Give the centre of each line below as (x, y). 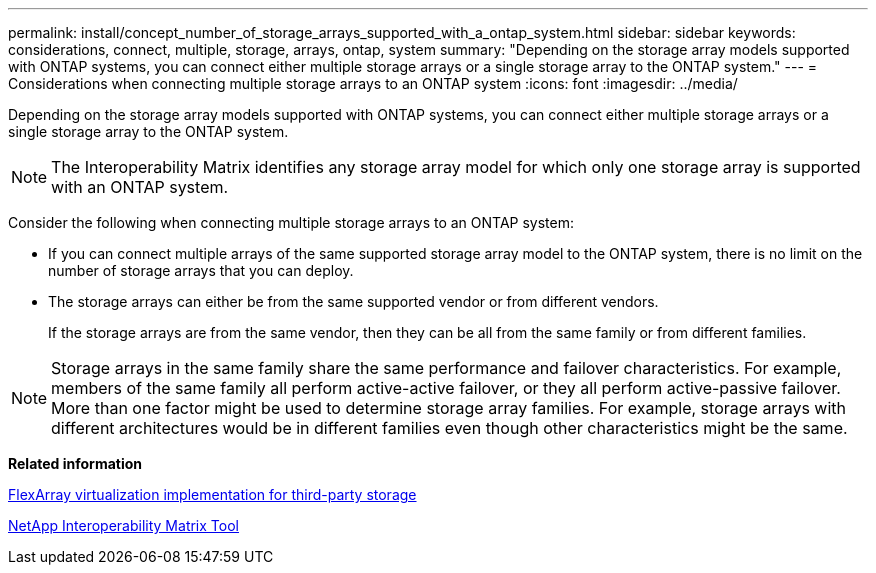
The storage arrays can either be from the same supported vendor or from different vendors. (353, 301)
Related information (75, 463)
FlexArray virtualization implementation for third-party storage (212, 494)
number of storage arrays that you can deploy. (201, 270)
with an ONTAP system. (140, 187)
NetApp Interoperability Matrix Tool (123, 525)
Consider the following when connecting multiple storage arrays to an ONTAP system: (291, 222)
